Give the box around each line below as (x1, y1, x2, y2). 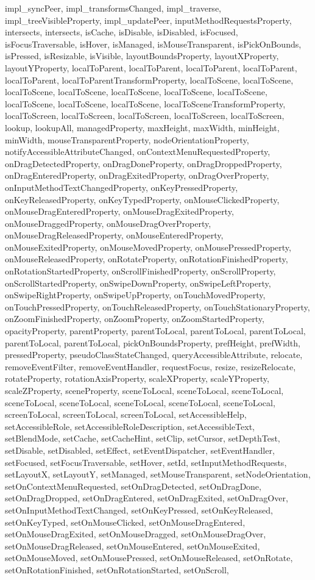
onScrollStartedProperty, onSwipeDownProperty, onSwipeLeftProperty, (5, 276, 271, 289)
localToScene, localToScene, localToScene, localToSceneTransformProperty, (5, 97, 286, 110)
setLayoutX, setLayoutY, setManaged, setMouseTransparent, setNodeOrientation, (5, 468, 311, 481)
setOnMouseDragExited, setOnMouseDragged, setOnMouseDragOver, (5, 528, 266, 540)
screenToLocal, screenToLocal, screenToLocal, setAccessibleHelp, (5, 408, 247, 421)
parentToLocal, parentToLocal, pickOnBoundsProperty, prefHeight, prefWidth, (5, 336, 300, 349)
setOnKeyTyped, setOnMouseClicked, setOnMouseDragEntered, (5, 515, 246, 528)
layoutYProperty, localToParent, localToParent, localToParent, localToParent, (5, 61, 297, 74)
